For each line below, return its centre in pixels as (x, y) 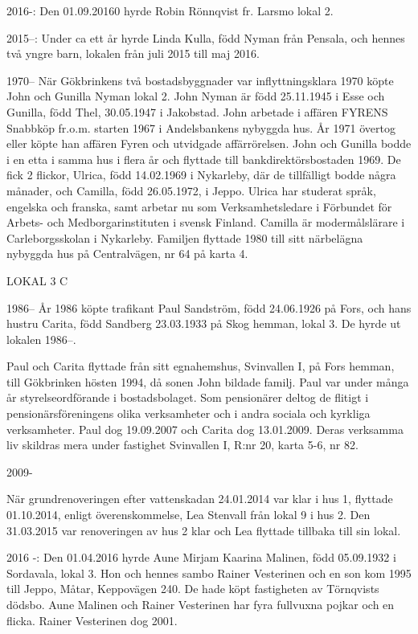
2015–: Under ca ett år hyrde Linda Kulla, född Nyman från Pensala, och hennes (206, 37)
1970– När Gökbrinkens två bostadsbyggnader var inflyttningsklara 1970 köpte (200, 80)
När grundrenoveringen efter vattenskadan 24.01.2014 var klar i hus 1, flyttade (200, 499)
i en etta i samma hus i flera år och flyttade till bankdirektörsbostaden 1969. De (204, 159)
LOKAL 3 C (37, 280)
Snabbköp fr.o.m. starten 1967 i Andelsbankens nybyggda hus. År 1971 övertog (201, 127)
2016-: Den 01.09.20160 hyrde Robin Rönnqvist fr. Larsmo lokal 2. (170, 10)
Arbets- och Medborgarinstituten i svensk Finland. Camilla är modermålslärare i (206, 222)
